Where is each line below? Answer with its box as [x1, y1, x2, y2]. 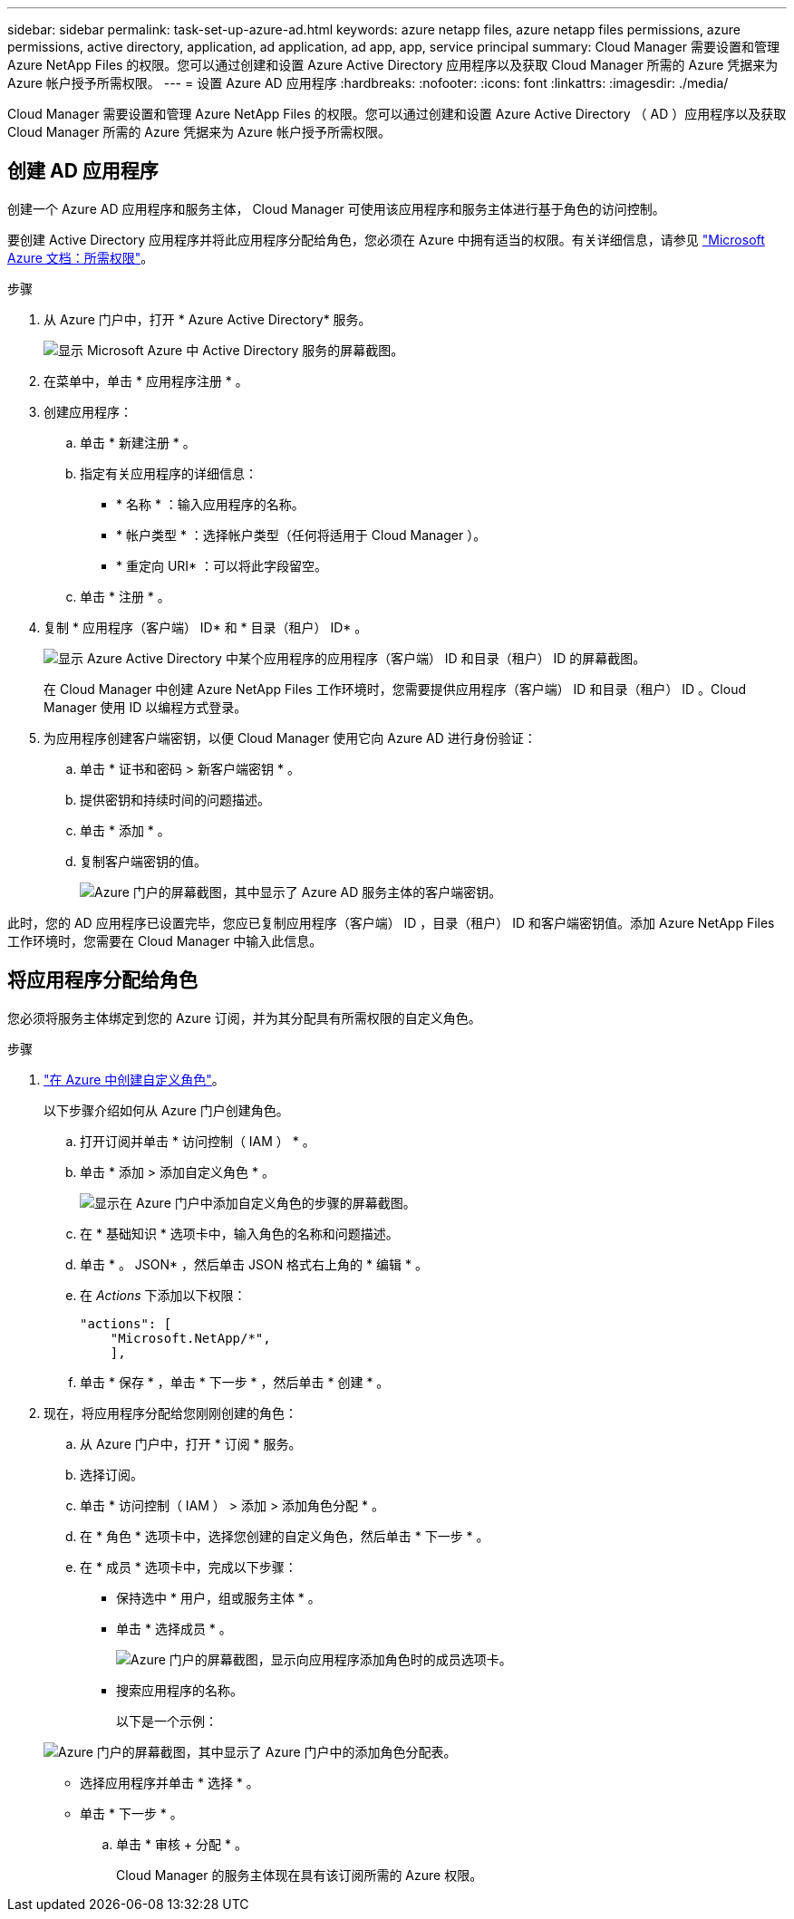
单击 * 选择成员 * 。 [116, 1620, 232, 1636]
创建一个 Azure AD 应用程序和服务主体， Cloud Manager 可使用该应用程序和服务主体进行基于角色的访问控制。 [7, 200, 665, 217]
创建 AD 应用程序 [7, 159, 159, 183]
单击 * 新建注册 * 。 [80, 434, 196, 450]
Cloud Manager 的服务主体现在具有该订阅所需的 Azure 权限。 [116, 1866, 483, 1883]
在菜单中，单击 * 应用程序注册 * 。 [44, 372, 248, 389]
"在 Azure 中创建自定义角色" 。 [44, 1071, 225, 1087]
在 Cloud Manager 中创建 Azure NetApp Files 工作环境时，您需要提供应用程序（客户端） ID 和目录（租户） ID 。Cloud [44, 680, 746, 697]
